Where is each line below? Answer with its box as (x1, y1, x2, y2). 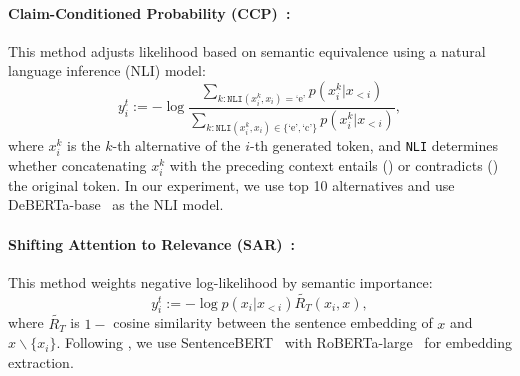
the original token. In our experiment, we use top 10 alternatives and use (8, 174, 455, 195)
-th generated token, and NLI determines (250, 134, 499, 155)
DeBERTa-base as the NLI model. (8, 194, 224, 215)
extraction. (8, 351, 74, 372)
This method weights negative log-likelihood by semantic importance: (8, 271, 433, 292)
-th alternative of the (112, 134, 241, 155)
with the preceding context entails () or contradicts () (169, 154, 499, 175)
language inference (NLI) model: (8, 60, 206, 81)
